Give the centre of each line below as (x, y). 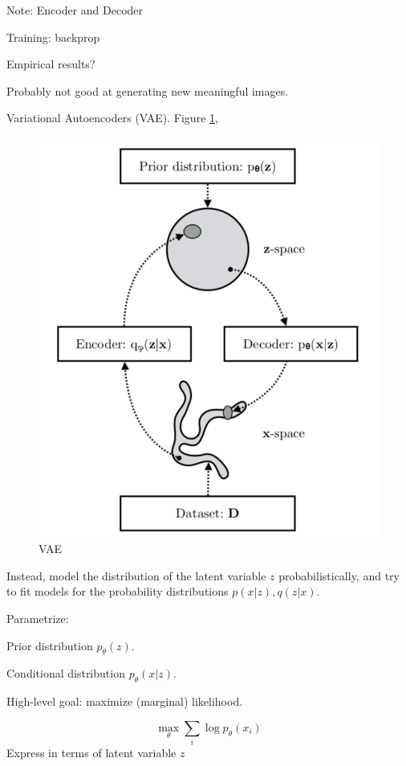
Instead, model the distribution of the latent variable (136, 575)
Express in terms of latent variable (91, 753)
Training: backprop (53, 37)
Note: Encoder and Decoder (75, 10)
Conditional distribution (66, 673)
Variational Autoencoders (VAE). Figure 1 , (112, 118)
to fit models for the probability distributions (118, 591)
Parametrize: (38, 618)
